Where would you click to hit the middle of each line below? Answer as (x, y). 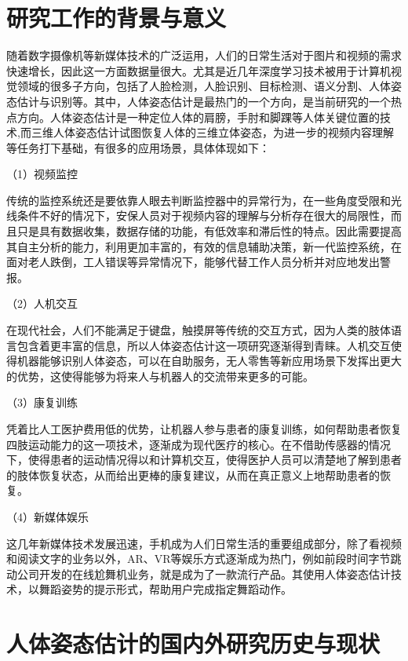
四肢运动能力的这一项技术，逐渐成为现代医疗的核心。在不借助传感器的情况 (199, 444)
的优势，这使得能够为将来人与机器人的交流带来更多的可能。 (160, 376)
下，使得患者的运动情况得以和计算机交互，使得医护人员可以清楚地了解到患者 (204, 460)
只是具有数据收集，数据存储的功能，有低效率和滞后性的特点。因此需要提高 (209, 231)
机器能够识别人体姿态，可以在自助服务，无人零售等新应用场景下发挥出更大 (209, 361)
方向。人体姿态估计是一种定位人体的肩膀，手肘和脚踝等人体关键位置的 (198, 117)
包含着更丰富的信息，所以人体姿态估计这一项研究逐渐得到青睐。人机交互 (204, 345)
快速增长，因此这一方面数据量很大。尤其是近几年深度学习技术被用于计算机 (199, 70)
